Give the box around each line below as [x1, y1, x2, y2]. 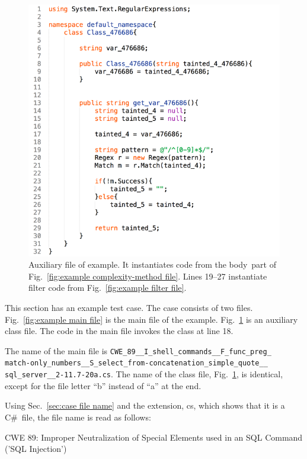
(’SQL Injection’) [5, 442, 67, 455]
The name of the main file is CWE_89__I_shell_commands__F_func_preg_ [5, 344, 271, 357]
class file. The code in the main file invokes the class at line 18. [5, 325, 234, 337]
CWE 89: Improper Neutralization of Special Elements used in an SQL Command [5, 431, 303, 443]
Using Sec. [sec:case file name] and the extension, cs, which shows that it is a [5, 399, 285, 412]
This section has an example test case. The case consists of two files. [5, 301, 253, 314]
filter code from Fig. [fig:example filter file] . [28, 281, 187, 294]
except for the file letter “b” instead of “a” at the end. [5, 379, 202, 391]
